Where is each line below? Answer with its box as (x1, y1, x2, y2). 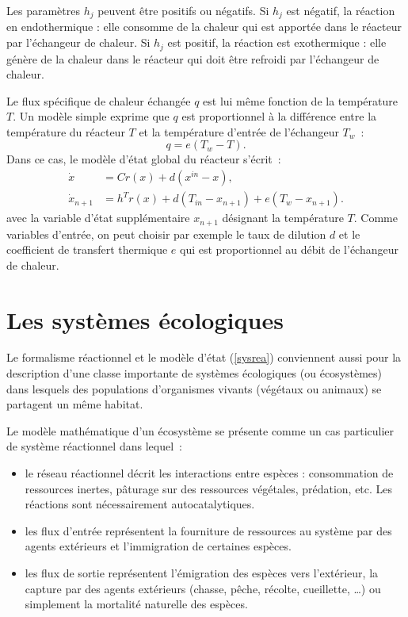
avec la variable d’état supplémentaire (6, 209, 190, 226)
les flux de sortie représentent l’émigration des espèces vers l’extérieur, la (25, 565, 379, 581)
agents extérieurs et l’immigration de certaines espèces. (25, 538, 292, 554)
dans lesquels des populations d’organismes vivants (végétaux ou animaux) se (6, 380, 382, 397)
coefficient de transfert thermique (6, 241, 168, 258)
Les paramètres (6, 2, 80, 18)
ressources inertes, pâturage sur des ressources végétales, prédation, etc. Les (25, 480, 393, 496)
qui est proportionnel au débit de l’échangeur (180, 241, 398, 258)
